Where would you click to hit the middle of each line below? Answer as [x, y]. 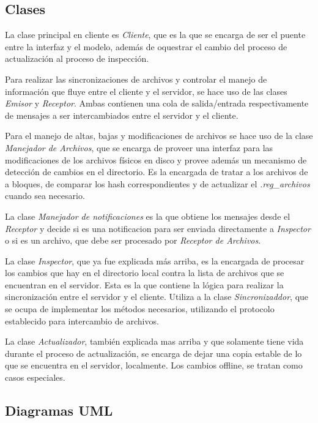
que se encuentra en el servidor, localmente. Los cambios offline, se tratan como [154, 365]
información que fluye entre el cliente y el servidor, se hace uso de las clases [146, 91]
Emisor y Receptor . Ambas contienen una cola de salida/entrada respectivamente [157, 103]
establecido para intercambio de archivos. [82, 320]
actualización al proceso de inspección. [77, 58]
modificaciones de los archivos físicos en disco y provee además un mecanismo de [156, 159]
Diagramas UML [59, 410]
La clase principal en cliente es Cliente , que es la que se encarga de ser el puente [155, 35]
